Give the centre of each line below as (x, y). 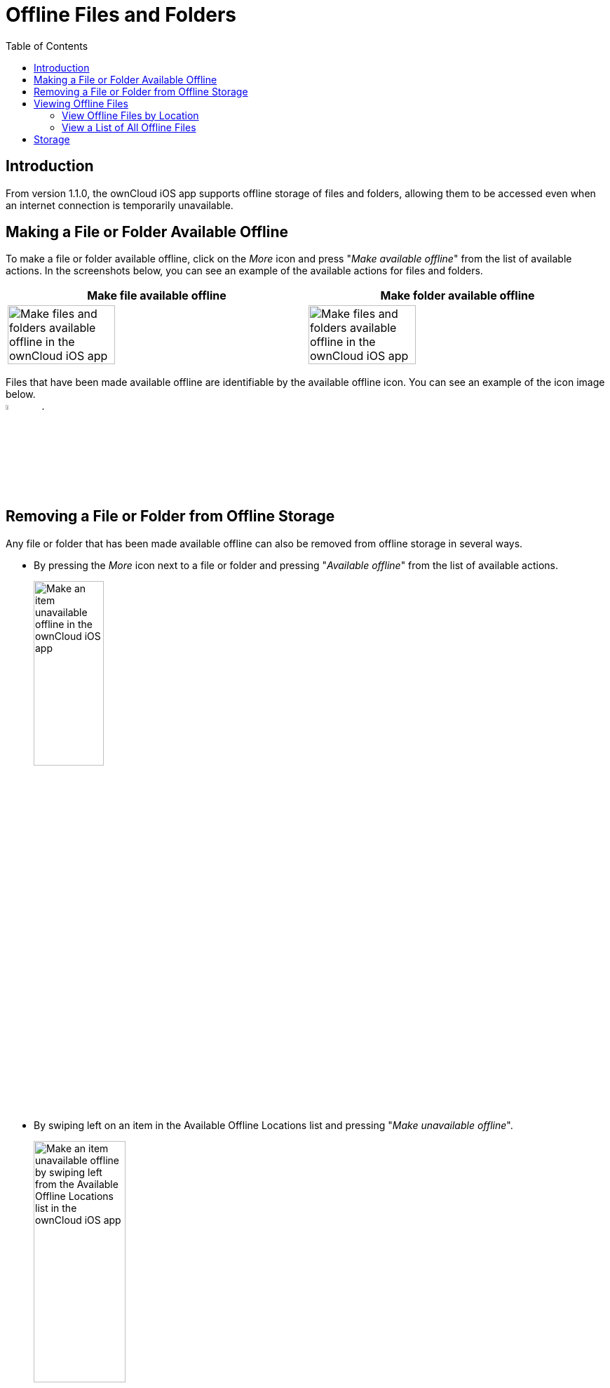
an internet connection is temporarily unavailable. (120, 205)
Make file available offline (157, 296)
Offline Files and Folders (121, 15)
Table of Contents (47, 46)
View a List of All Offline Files (129, 127)
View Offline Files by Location (130, 115)
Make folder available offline (457, 296)
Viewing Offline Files (81, 103)
